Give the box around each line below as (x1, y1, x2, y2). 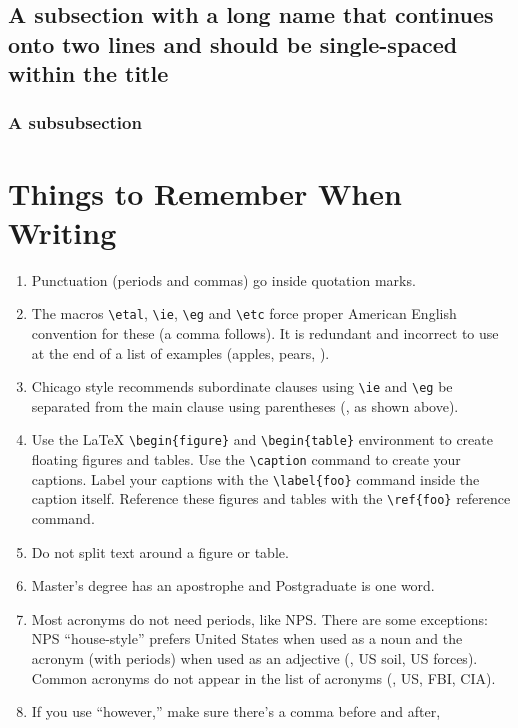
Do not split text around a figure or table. (31, 541, 289, 562)
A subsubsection (8, 110, 142, 135)
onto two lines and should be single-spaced (8, 28, 458, 59)
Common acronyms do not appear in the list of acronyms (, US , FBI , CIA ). (31, 667, 496, 688)
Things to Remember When (8, 172, 402, 213)
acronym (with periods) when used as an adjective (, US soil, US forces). (31, 648, 478, 668)
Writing (8, 211, 117, 252)
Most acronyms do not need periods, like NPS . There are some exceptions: (31, 608, 488, 629)
